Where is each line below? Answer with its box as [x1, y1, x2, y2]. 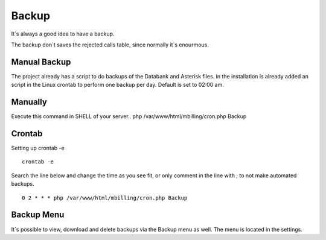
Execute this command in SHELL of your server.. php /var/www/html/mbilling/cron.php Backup [11, 113, 247, 120]
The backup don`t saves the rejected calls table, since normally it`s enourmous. [11, 41, 209, 48]
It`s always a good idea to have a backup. [11, 30, 115, 37]
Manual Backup [11, 57, 71, 67]
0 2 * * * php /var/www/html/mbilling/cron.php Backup [22, 194, 188, 201]
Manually [11, 97, 48, 107]
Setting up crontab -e [11, 145, 65, 152]
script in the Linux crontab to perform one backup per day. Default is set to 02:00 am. [11, 81, 225, 89]
